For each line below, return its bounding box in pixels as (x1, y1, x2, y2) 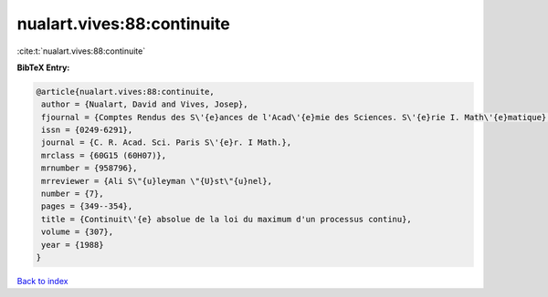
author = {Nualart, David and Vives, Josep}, (41, 99, 248, 109)
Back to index (16, 275, 68, 286)
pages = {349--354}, (41, 201, 133, 211)
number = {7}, (41, 189, 104, 200)
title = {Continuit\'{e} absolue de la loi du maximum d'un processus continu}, (41, 214, 413, 224)
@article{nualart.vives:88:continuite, (36, 87, 215, 97)
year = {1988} (41, 240, 104, 250)
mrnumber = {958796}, (41, 163, 138, 173)
